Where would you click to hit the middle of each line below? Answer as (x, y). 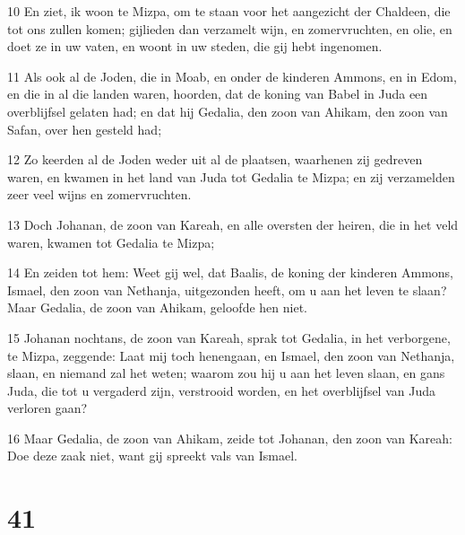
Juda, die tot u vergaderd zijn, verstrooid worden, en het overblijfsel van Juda (221, 390)
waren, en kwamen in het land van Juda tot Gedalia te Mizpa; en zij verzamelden (231, 176)
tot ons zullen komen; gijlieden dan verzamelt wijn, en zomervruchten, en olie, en (230, 28)
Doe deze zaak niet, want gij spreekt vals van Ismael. (152, 456)
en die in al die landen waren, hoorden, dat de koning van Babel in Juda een (218, 94)
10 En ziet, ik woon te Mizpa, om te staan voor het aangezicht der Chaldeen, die (229, 11)
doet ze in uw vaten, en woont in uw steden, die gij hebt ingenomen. (195, 46)
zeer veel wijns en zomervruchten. (99, 194)
